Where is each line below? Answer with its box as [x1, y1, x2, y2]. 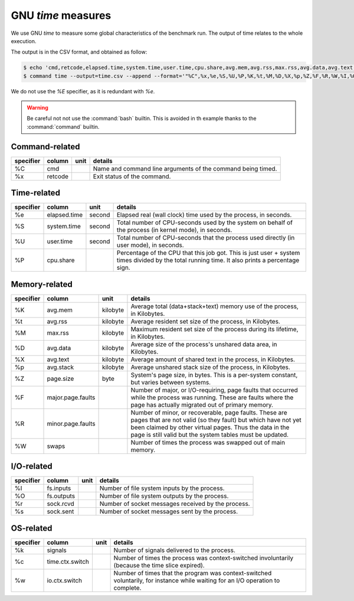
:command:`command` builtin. [27, 123, 100, 130]
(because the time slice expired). [113, 561, 205, 569]
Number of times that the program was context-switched [113, 569, 272, 577]
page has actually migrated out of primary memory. [130, 400, 274, 409]
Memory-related [11, 279, 73, 289]
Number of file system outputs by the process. [99, 492, 229, 500]
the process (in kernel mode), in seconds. [116, 226, 232, 234]
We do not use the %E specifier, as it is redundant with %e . [11, 87, 155, 94]
